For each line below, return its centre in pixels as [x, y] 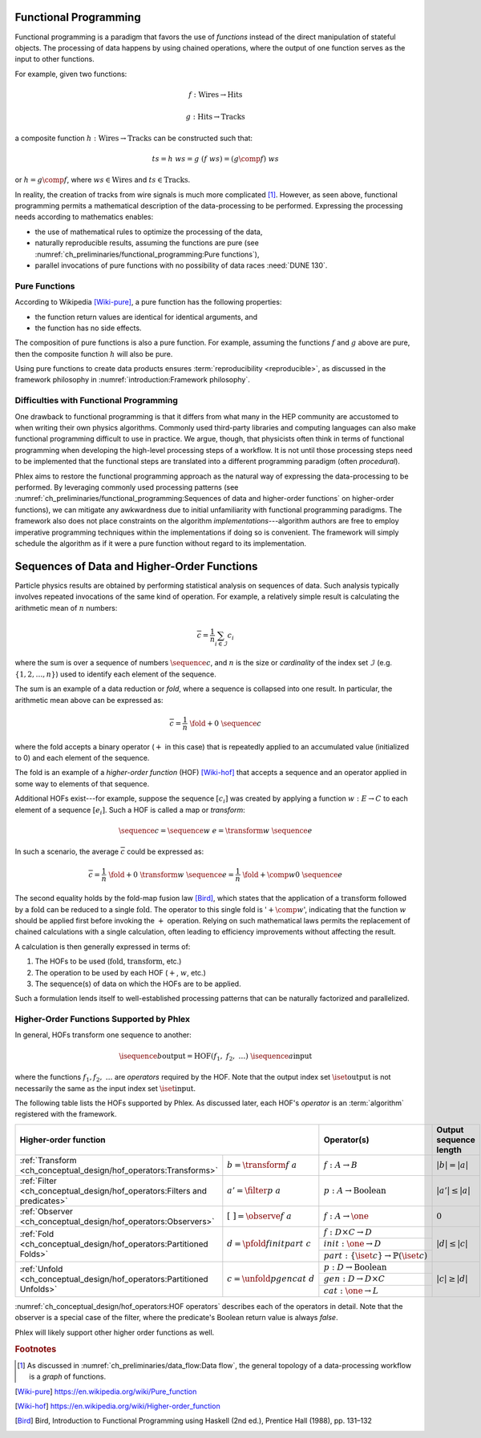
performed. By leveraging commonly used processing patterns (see [127, 487]
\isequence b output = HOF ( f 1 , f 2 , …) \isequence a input [216, 1056]
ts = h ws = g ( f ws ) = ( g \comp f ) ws [216, 159]
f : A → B [341, 1165]
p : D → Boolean [355, 1267]
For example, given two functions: [71, 74]
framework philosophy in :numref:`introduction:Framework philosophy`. [132, 380]
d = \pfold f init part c [269, 1244]
